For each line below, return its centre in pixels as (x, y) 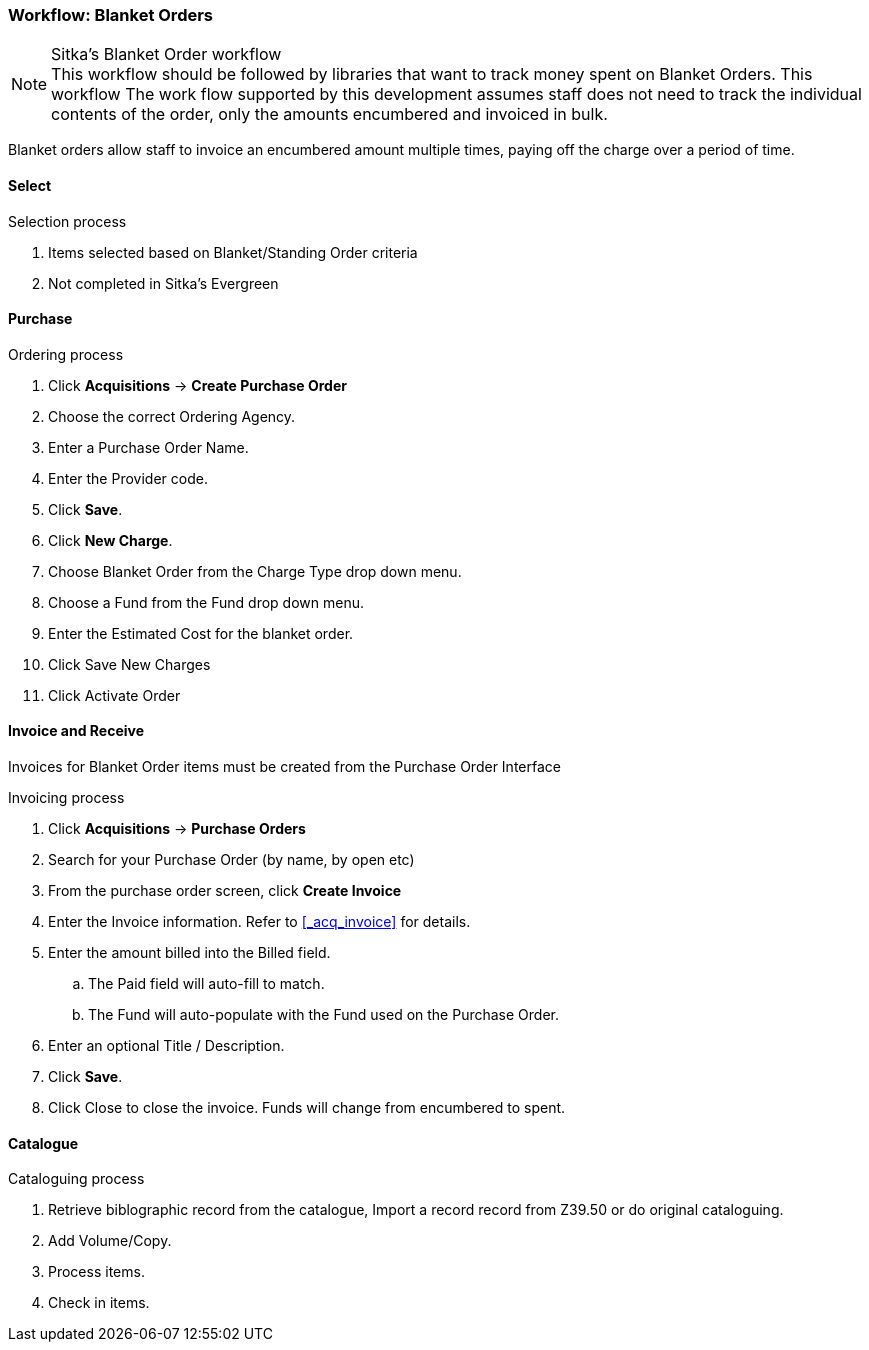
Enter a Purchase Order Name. (148, 447)
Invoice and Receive (76, 731)
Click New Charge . (110, 540)
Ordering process (66, 354)
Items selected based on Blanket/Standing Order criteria (233, 252)
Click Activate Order (114, 695)
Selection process (67, 221)
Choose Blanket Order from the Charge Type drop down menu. (255, 571)
